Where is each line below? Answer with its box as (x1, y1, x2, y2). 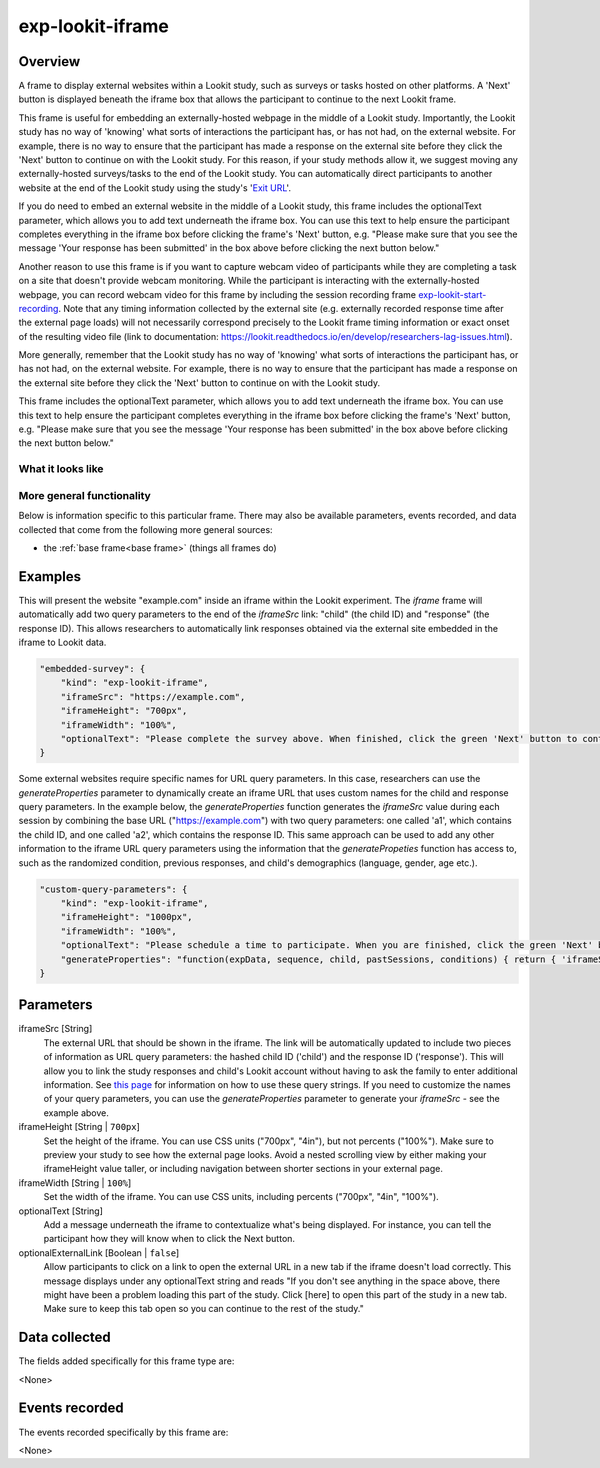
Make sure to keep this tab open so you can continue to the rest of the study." (43, 1303, 364, 1315)
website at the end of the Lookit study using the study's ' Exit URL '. (18, 181, 292, 194)
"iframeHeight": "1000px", (60, 911, 194, 923)
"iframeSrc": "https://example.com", (60, 691, 246, 702)
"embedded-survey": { (39, 663, 146, 674)
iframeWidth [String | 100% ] (18, 1176, 132, 1189)
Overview (18, 53, 81, 70)
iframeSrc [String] (18, 1023, 93, 1035)
